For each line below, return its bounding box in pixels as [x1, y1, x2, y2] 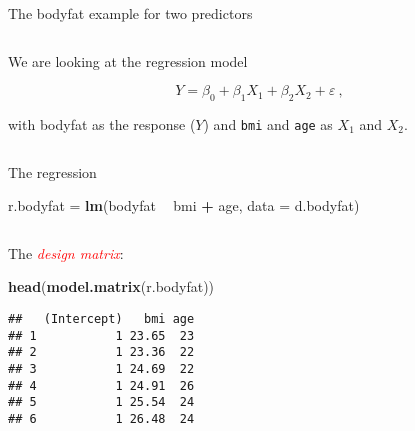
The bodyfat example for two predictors [8, 3, 253, 23]
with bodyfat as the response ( [8, 113, 196, 134]
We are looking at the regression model [8, 50, 248, 71]
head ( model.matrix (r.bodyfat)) [8, 276, 215, 297]
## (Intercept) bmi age [8, 312, 195, 327]
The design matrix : [8, 242, 124, 263]
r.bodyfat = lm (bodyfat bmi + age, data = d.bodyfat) [8, 195, 360, 216]
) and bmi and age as [203, 113, 333, 134]
